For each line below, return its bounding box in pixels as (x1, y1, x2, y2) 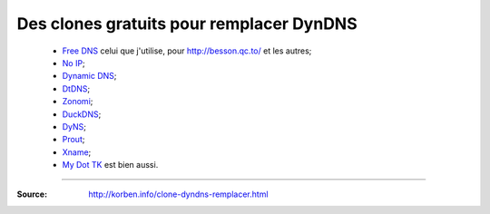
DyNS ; (62, 121, 86, 131)
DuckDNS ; (62, 109, 102, 120)
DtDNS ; (62, 83, 91, 94)
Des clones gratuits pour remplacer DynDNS (16, 14, 358, 34)
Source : (16, 189, 48, 199)
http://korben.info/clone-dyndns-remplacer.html (88, 189, 269, 199)
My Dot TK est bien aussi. (62, 160, 159, 170)
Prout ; (62, 134, 85, 145)
